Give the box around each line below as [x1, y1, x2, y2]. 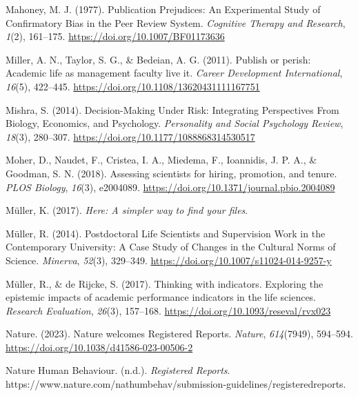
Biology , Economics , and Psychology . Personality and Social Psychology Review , [6, 116, 344, 130]
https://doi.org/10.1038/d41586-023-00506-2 [6, 339, 193, 354]
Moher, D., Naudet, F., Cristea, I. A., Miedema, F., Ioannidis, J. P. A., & [6, 152, 317, 167]
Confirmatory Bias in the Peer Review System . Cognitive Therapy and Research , [6, 15, 346, 30]
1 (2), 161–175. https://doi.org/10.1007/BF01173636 [6, 29, 225, 43]
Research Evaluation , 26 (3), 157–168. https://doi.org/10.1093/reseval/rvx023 [6, 303, 331, 317]
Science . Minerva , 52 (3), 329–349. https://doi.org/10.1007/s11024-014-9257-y [6, 253, 332, 267]
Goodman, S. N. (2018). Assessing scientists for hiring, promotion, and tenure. [6, 166, 337, 180]
